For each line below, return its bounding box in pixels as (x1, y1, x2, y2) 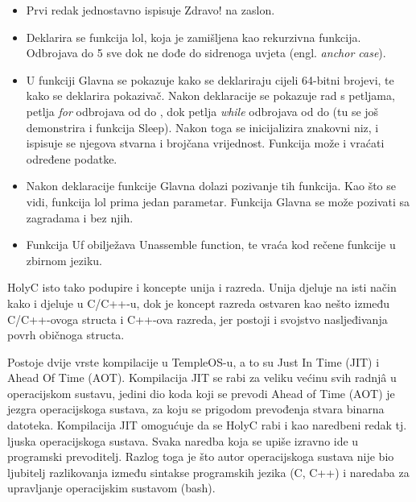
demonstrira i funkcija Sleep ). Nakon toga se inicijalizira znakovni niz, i (26, 118, 379, 135)
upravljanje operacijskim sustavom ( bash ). (7, 479, 216, 496)
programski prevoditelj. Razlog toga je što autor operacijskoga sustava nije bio (7, 448, 394, 465)
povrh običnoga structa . (7, 326, 125, 343)
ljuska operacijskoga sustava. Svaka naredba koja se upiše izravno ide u (7, 432, 359, 449)
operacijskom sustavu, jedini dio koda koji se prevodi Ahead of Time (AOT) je (7, 384, 395, 401)
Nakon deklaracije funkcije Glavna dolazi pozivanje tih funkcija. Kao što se (26, 177, 397, 194)
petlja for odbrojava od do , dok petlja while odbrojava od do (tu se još (26, 102, 379, 119)
